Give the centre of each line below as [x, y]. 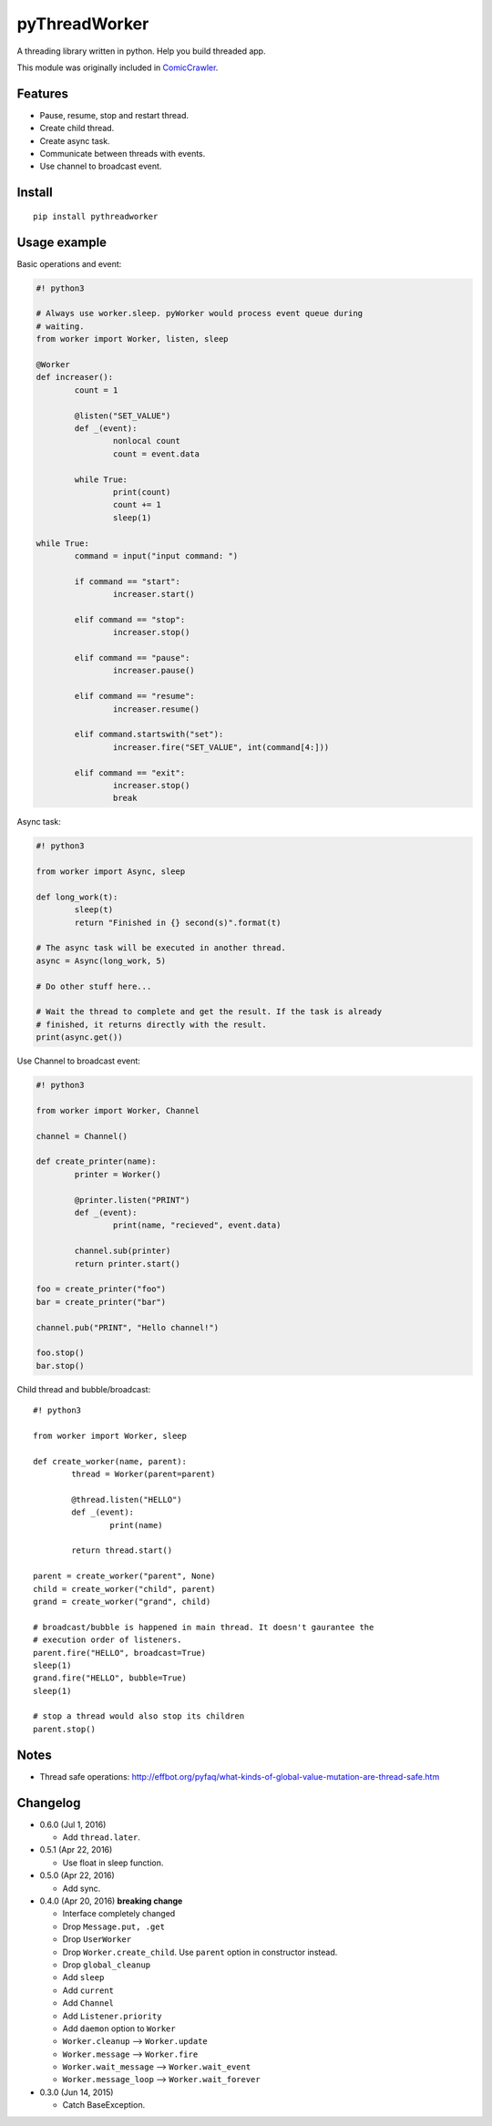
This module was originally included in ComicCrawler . [118, 67]
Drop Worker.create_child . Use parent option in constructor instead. [200, 1952]
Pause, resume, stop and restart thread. [114, 115]
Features [42, 93]
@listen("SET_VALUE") [123, 416]
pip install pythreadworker [96, 216]
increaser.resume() [156, 709]
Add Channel [88, 2003]
